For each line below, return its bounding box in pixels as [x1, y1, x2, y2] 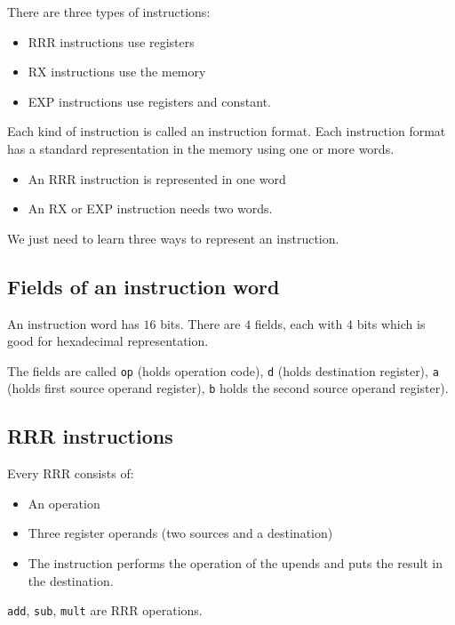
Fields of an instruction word [7, 272, 280, 300]
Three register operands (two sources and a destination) [28, 524, 333, 542]
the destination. [28, 571, 114, 589]
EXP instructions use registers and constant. [28, 92, 271, 110]
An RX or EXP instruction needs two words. [28, 199, 273, 218]
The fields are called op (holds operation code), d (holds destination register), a [7, 361, 439, 380]
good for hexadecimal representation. [7, 332, 209, 350]
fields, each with [254, 314, 343, 333]
